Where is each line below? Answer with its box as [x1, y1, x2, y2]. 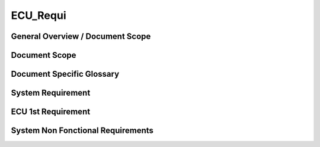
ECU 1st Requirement [11, 107, 91, 117]
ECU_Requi [11, 9, 66, 22]
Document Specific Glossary [11, 69, 120, 79]
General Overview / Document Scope [11, 31, 151, 41]
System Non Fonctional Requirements [11, 126, 154, 136]
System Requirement [11, 88, 91, 98]
